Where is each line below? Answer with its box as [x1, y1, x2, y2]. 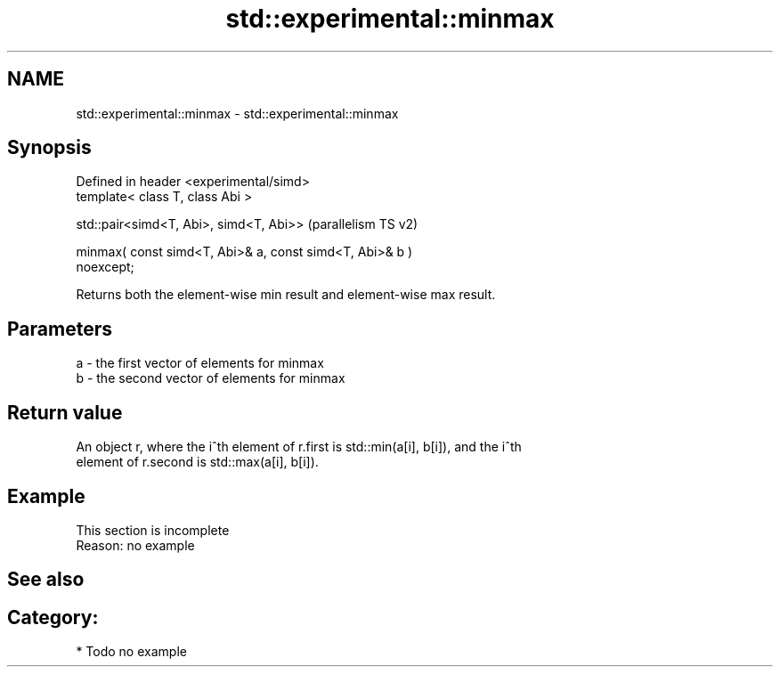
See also [7, 568, 85, 591]
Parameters [7, 317, 112, 340]
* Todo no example [76, 644, 187, 660]
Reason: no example [76, 537, 195, 553]
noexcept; [76, 259, 134, 275]
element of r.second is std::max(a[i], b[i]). [76, 454, 319, 470]
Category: [7, 605, 99, 629]
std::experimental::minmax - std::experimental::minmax [76, 105, 399, 121]
